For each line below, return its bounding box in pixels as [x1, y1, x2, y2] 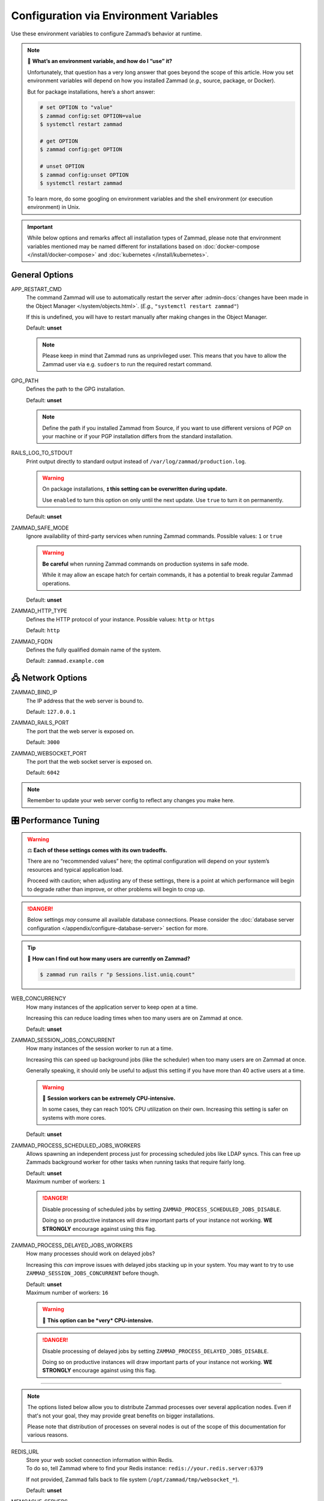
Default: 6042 [26, 769, 60, 776]
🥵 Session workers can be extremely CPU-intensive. [42, 1095, 176, 1102]
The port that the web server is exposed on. [26, 727, 135, 735]
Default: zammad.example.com [26, 657, 104, 665]
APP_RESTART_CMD [11, 285, 62, 292]
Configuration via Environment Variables [11, 9, 218, 22]
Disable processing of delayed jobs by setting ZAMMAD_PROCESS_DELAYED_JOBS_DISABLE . [42, 1347, 269, 1355]
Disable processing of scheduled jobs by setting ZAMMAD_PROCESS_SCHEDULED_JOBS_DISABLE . [42, 1206, 281, 1213]
